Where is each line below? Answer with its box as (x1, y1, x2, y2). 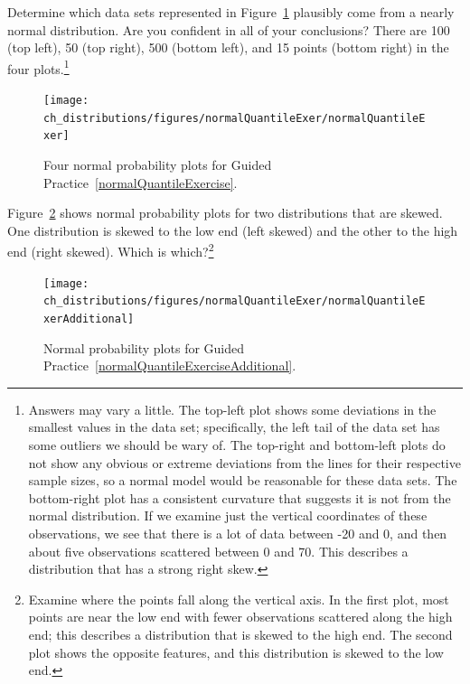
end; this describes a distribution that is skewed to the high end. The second (28, 624, 453, 643)
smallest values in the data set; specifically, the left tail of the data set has (28, 417, 440, 436)
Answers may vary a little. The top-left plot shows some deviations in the (28, 399, 437, 418)
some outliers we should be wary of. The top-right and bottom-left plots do (28, 435, 446, 454)
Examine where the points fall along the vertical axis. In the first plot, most (28, 589, 449, 608)
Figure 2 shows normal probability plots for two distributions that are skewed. (7, 203, 443, 222)
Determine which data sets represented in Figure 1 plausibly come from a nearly (7, 3, 455, 21)
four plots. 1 (7, 56, 70, 78)
